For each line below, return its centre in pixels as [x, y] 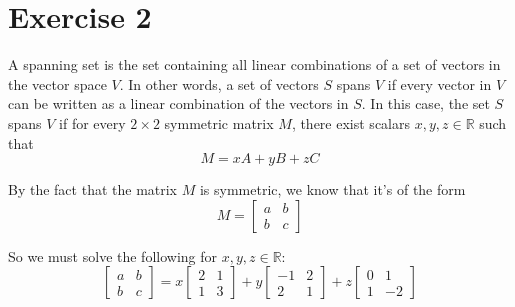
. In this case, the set [425, 103]
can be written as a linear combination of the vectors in [178, 103]
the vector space [57, 83]
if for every [92, 122]
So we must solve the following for [113, 255]
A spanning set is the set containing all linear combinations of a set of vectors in [254, 64]
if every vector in [439, 83]
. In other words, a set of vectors [219, 83]
